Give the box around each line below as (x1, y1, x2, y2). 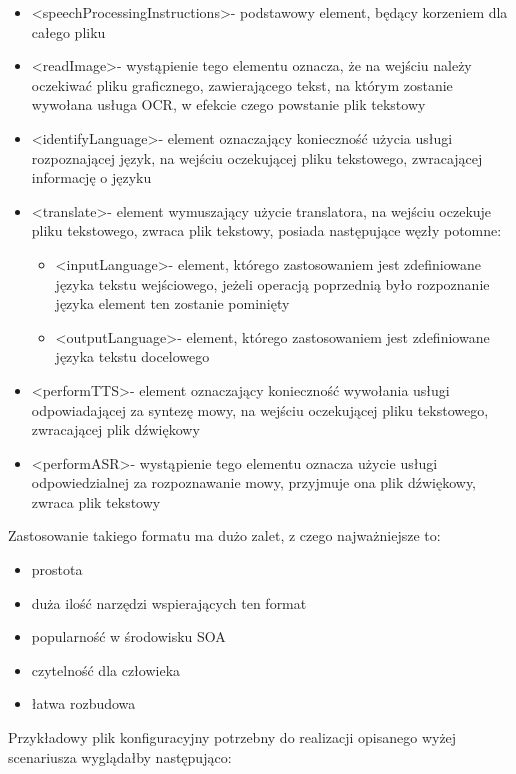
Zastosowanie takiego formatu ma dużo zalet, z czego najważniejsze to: (8, 525, 441, 546)
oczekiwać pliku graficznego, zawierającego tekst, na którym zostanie (31, 74, 453, 95)
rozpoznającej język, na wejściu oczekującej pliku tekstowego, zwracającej (31, 147, 483, 168)
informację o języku (31, 167, 152, 188)
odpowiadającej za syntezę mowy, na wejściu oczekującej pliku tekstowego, (31, 399, 489, 420)
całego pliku (31, 21, 106, 42)
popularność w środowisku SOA (31, 626, 226, 647)
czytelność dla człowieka (31, 659, 181, 680)
